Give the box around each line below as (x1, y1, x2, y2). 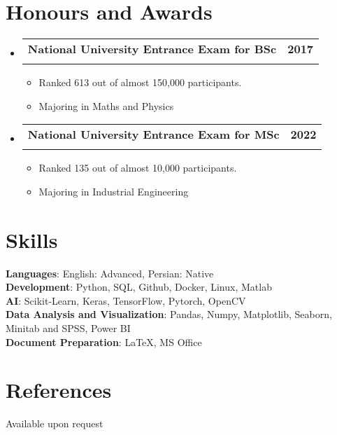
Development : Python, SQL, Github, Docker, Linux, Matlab (6, 279, 272, 294)
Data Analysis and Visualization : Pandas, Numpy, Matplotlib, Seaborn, (6, 307, 332, 322)
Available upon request (6, 416, 103, 431)
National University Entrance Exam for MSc (27, 126, 280, 143)
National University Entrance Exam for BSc (27, 41, 277, 57)
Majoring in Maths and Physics (38, 98, 174, 113)
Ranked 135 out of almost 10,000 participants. (38, 160, 237, 175)
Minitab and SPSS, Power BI (6, 321, 131, 335)
